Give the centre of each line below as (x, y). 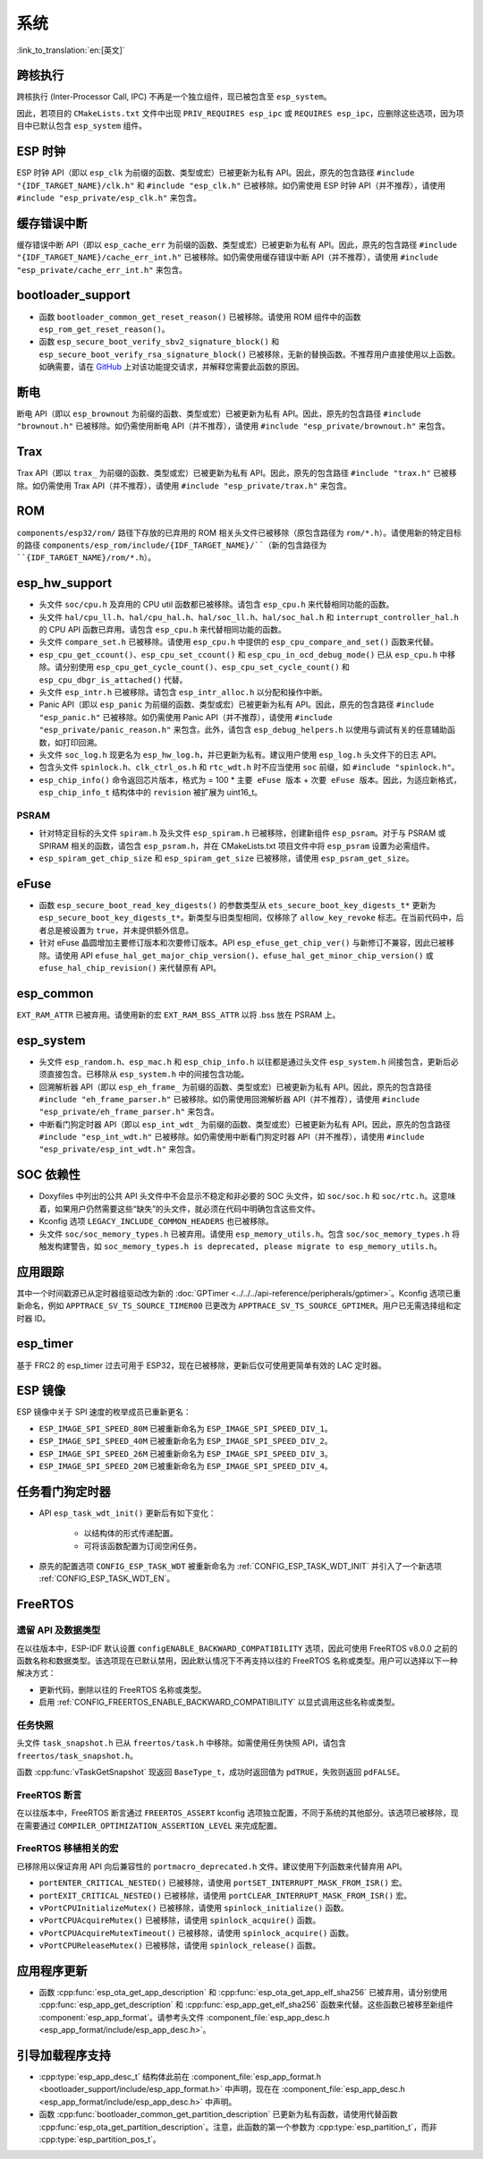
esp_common (55, 993)
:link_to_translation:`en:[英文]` (71, 50)
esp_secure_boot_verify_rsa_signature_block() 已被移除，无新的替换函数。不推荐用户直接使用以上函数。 (250, 354)
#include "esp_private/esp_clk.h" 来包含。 (109, 198)
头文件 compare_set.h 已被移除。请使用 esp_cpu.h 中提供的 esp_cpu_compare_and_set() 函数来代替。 (238, 642)
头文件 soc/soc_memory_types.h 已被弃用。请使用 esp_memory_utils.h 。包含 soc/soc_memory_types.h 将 (250, 1234)
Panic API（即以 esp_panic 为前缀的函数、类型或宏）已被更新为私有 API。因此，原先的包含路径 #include (237, 705)
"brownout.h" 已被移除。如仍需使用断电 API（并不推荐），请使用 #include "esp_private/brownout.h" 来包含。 (233, 426)
